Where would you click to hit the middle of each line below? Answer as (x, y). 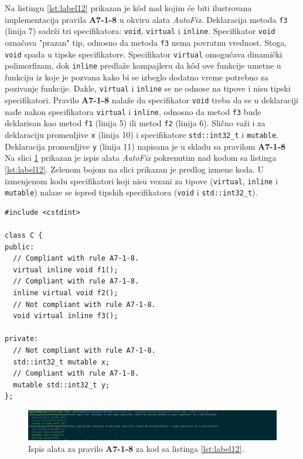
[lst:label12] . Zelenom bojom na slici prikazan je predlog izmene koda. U (135, 169)
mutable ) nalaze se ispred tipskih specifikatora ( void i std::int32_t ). (131, 192)
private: (22, 339)
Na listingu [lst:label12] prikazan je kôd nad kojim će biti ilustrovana (128, 8)
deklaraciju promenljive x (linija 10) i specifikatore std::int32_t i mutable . (142, 135)
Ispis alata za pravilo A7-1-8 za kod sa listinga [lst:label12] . (136, 448)
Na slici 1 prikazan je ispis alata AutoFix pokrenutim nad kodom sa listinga (141, 158)
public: (20, 247)
